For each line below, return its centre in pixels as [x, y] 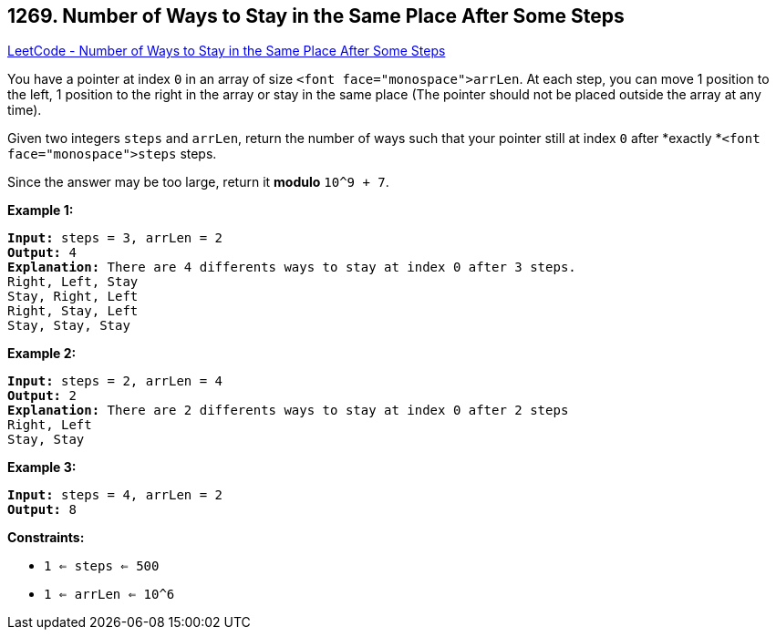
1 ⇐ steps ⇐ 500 [102, 566]
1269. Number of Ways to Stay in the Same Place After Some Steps [316, 16]
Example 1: [41, 211]
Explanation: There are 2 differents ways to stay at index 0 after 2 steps [288, 411]
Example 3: [42, 467]
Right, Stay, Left [73, 311]
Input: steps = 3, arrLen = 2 [115, 238]
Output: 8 [42, 510]
